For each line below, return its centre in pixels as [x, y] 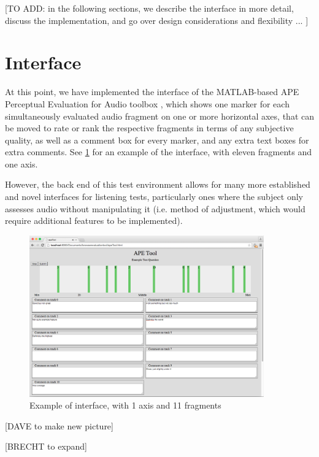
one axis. [21, 163]
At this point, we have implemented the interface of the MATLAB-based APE [152, 92]
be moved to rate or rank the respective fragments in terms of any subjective [149, 128]
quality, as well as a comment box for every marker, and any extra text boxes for [157, 140]
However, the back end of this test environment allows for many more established [158, 184]
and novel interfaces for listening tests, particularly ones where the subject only [154, 197]
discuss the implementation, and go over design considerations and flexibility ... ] [157, 20]
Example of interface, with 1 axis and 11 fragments [125, 405]
